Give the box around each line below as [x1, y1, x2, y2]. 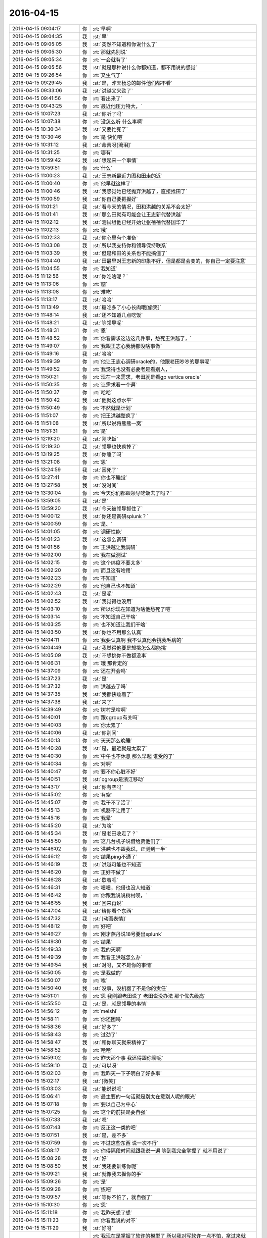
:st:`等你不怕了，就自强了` [92, 1193, 153, 1200]
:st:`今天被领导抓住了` [92, 505, 143, 512]
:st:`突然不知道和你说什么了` [92, 41, 158, 48]
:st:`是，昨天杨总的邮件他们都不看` [92, 79, 173, 86]
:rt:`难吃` [92, 288, 113, 295]
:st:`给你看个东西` [92, 907, 133, 914]
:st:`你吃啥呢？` [92, 273, 128, 280]
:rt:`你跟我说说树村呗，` [92, 892, 147, 899]
